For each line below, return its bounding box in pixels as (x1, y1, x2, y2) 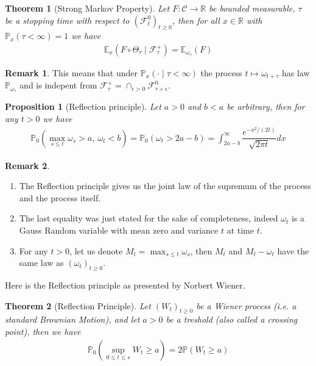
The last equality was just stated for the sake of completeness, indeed (19, 212, 278, 224)
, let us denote (69, 244, 123, 257)
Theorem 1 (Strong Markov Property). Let (5, 2, 170, 14)
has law (281, 66, 310, 79)
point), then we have (5, 325, 81, 337)
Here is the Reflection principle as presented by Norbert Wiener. (5, 278, 245, 291)
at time (226, 224, 254, 236)
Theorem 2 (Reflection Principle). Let (5, 299, 151, 312)
